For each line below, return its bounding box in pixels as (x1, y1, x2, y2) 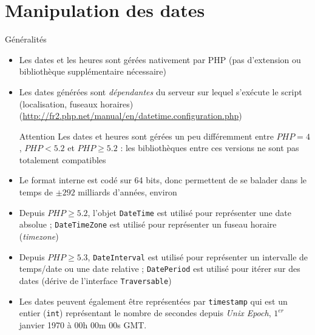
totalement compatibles (19, 153, 106, 166)
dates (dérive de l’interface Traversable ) (19, 274, 172, 286)
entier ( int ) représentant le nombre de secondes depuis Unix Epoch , (19, 306, 271, 319)
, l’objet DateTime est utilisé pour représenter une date (87, 206, 291, 218)
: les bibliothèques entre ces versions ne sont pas (120, 141, 299, 154)
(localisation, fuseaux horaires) (19, 97, 134, 110)
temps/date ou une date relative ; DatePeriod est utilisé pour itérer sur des (19, 262, 300, 275)
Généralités (5, 33, 47, 46)
